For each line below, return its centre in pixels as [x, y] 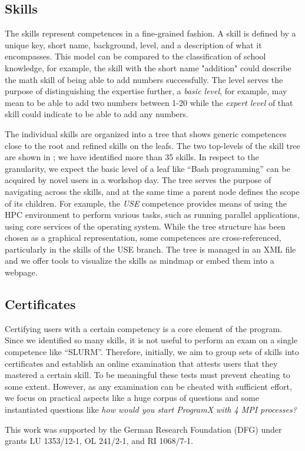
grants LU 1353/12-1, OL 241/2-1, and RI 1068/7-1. [99, 441]
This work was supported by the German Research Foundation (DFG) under [143, 429]
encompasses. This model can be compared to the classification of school [135, 56]
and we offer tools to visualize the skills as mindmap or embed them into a [140, 261]
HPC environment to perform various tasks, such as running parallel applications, [152, 215]
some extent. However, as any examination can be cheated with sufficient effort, [148, 386]
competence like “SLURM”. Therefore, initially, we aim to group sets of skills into [152, 352]
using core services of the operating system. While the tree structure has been [145, 226]
